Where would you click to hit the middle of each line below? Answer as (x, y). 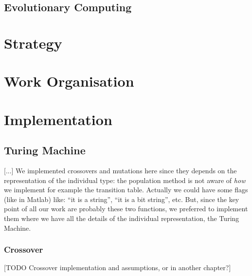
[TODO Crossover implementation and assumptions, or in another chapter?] (117, 267)
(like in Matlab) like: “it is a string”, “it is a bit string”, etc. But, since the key (122, 199)
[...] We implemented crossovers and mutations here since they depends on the (120, 171)
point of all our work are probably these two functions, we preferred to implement (126, 209)
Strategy (33, 43)
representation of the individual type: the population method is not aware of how (125, 180)
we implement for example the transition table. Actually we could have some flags (126, 190)
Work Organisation (69, 81)
